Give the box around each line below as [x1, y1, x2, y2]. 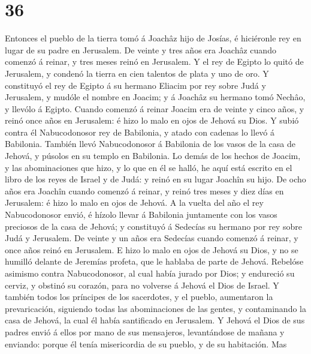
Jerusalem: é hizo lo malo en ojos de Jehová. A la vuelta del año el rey [5, 196, 264, 209]
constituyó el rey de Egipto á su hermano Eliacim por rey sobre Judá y [5, 79, 266, 91]
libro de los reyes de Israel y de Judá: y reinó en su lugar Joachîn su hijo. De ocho [5, 173, 306, 185]
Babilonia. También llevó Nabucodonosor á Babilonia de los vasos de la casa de [5, 137, 295, 150]
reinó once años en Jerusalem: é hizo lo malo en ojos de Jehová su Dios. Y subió [5, 114, 299, 127]
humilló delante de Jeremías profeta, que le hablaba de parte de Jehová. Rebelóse [5, 255, 304, 268]
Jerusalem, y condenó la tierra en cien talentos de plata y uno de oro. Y [5, 67, 269, 79]
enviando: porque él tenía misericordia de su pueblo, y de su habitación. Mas [5, 337, 287, 350]
